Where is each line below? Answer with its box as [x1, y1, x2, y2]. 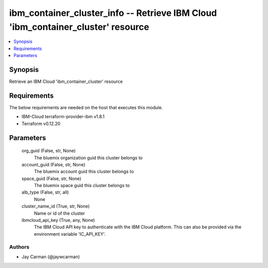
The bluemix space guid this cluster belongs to [34, 183, 130, 189]
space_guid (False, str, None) [21, 175, 81, 181]
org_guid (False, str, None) [21, 148, 76, 154]
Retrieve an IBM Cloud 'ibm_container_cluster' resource [9, 78, 123, 84]
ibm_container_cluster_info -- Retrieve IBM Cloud [9, 7, 217, 18]
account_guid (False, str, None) [21, 161, 85, 167]
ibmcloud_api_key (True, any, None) [21, 217, 95, 223]
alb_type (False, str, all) [21, 189, 69, 196]
